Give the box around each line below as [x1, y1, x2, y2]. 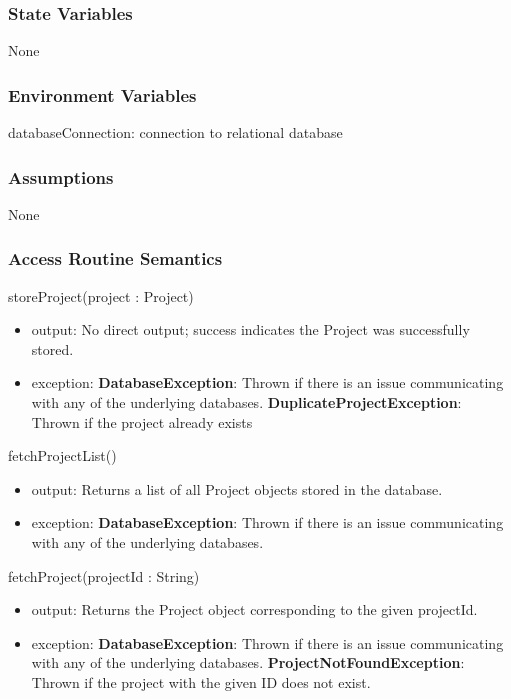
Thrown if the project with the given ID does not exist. [31, 671, 371, 692]
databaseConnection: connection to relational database [8, 122, 343, 143]
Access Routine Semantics [8, 246, 223, 271]
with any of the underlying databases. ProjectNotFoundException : [31, 652, 465, 673]
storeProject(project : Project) [8, 285, 194, 306]
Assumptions [8, 164, 114, 189]
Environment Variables [8, 82, 197, 107]
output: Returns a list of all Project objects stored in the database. [31, 478, 443, 499]
